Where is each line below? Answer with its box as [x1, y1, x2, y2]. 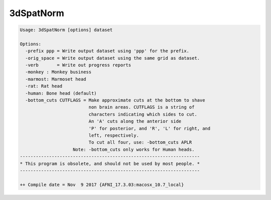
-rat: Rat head [25, 83, 63, 89]
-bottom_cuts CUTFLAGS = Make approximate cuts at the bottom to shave [25, 97, 205, 103]
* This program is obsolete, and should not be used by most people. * [20, 161, 200, 166]
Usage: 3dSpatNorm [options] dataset [20, 27, 113, 33]
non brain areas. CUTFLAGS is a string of [88, 105, 195, 110]
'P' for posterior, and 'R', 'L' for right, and [88, 126, 211, 131]
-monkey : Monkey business [25, 69, 92, 75]
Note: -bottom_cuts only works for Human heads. [73, 146, 195, 152]
